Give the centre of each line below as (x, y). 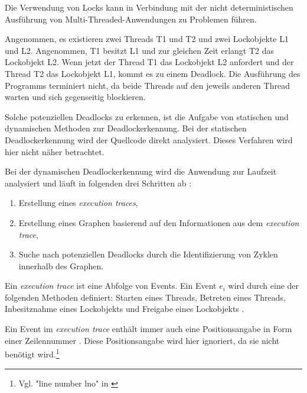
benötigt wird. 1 (32, 353)
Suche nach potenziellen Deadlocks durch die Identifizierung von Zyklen (148, 254)
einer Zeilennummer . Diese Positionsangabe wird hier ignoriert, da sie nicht (142, 340)
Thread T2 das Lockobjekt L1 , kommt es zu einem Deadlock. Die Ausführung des (153, 73)
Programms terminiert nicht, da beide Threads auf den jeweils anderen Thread (147, 85)
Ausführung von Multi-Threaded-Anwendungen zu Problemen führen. (131, 19)
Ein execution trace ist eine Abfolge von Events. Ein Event (111, 286)
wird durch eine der (264, 286)
